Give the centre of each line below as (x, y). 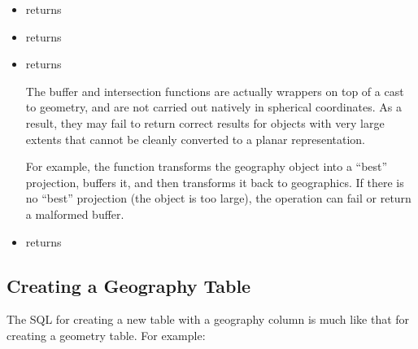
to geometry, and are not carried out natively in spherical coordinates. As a (213, 107)
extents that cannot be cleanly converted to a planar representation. (195, 139)
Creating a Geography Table (129, 285)
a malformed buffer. (75, 214)
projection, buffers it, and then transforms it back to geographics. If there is (215, 182)
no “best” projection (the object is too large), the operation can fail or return (218, 198)
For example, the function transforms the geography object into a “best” (207, 166)
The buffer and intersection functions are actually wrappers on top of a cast (215, 91)
